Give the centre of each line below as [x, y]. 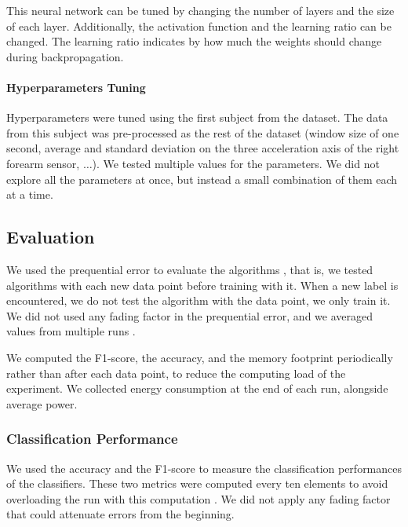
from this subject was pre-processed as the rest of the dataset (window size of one [203, 132]
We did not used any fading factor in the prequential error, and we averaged [190, 315]
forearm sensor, [43, 163]
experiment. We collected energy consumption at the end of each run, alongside [197, 388]
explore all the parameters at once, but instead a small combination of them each [202, 179]
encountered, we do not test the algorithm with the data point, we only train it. [199, 300]
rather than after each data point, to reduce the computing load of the [176, 373]
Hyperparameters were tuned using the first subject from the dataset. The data [197, 117]
